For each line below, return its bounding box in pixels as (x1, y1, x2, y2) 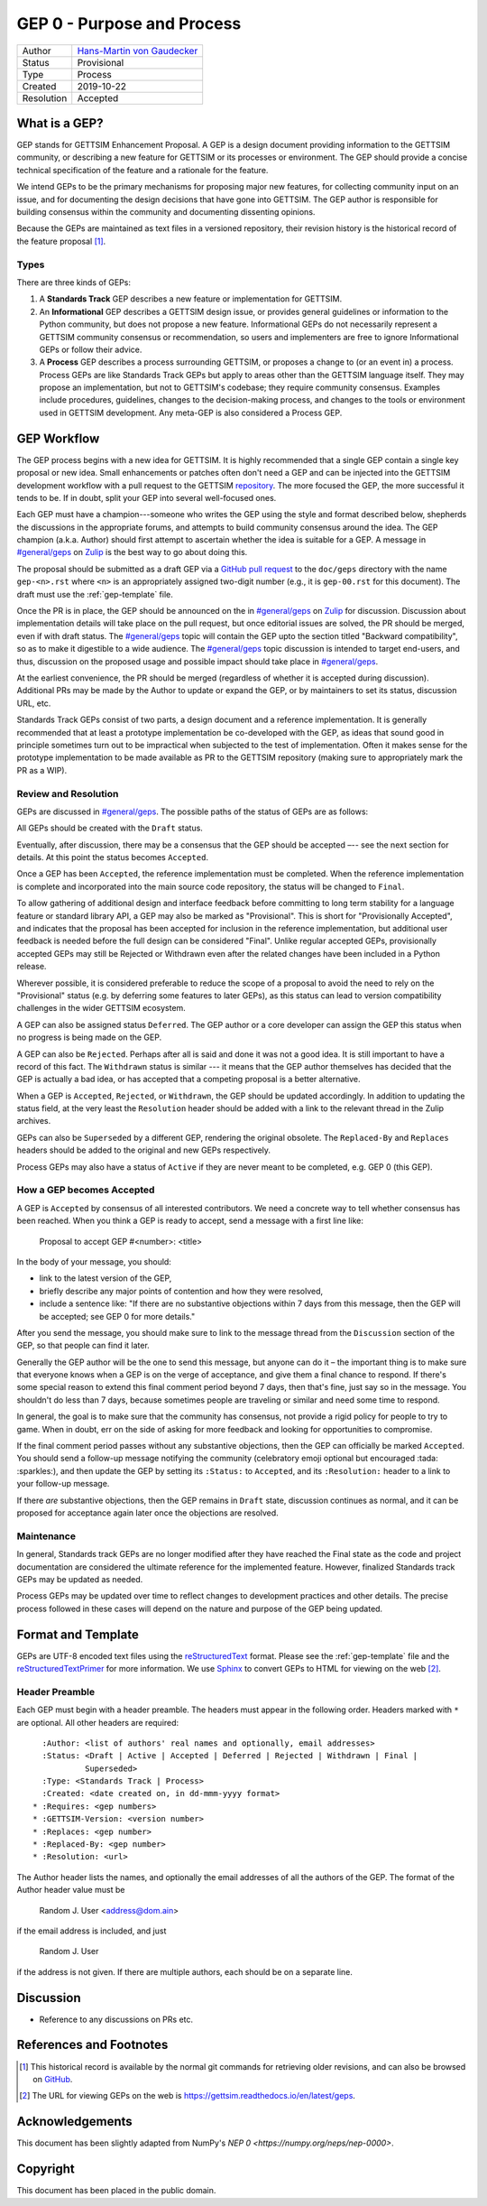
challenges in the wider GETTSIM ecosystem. (16, 1003, 187, 1014)
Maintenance (16, 1530, 77, 1543)
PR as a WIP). (16, 765, 68, 775)
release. (16, 961, 47, 972)
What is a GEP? (16, 116, 104, 131)
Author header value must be (16, 1885, 125, 1895)
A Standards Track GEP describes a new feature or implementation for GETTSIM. (39, 293, 343, 304)
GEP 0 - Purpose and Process (16, 14, 242, 33)
